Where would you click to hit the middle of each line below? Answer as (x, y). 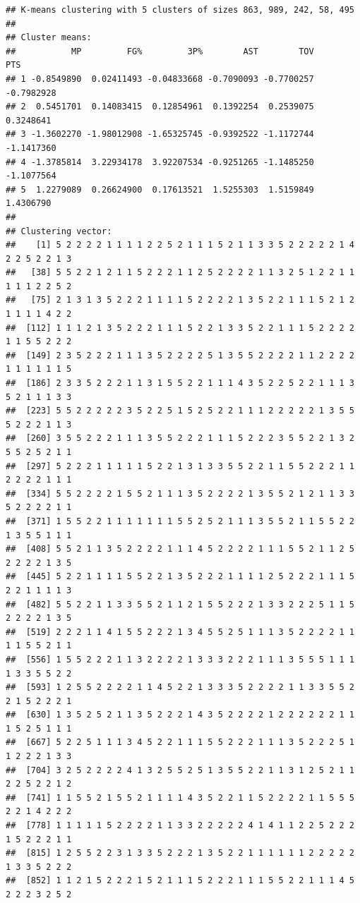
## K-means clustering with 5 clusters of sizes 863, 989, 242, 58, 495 (180, 10)
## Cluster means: (49, 38)
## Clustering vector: (59, 231)
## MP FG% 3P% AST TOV (160, 51)
